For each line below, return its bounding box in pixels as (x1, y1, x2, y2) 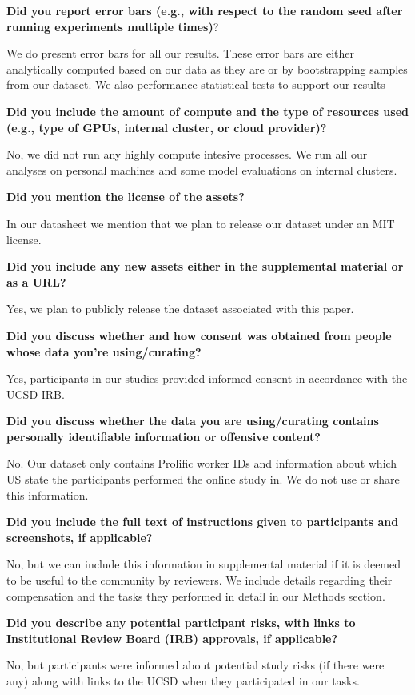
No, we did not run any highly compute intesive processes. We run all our (6, 146, 368, 163)
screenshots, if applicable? (6, 528, 153, 545)
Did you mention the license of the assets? (6, 188, 245, 205)
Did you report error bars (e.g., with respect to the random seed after (6, 2, 403, 18)
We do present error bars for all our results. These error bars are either (6, 45, 354, 62)
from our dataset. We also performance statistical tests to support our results (6, 76, 385, 93)
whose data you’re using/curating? (6, 343, 202, 360)
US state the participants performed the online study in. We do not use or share (6, 471, 400, 488)
